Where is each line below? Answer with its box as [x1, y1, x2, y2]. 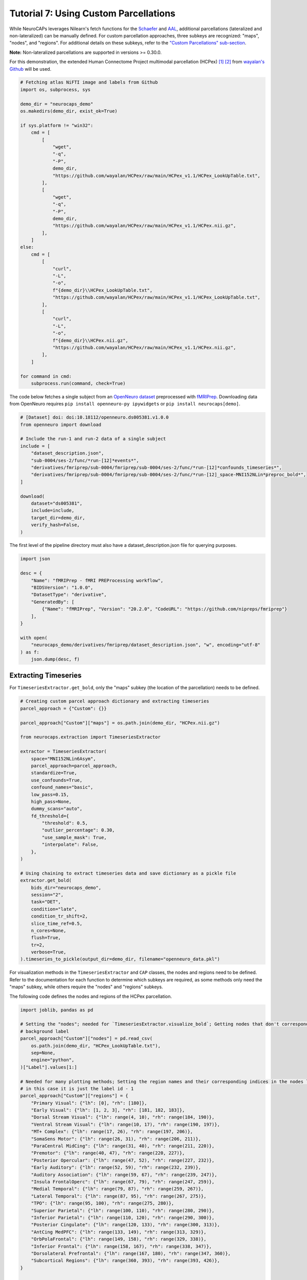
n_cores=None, [31, 927, 67, 933]
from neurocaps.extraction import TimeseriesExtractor [20, 734, 161, 740]
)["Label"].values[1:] [20, 1064, 77, 1070]
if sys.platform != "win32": [20, 122, 94, 128]
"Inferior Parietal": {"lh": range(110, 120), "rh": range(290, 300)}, [31, 1214, 215, 1221]
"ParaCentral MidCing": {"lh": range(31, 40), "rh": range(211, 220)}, [31, 1143, 215, 1149]
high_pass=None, [31, 799, 72, 804]
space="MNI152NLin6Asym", [31, 756, 96, 761]
